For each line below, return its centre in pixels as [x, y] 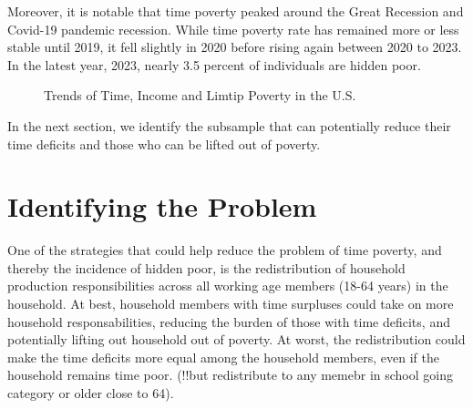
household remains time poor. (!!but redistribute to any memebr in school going [230, 375]
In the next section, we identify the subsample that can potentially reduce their [229, 125]
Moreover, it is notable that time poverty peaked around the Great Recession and [236, 11]
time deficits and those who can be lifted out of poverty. [164, 143]
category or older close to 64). [91, 393]
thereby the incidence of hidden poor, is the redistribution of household [206, 267]
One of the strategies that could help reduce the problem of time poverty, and [225, 250]
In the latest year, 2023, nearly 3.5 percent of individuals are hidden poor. [214, 64]
